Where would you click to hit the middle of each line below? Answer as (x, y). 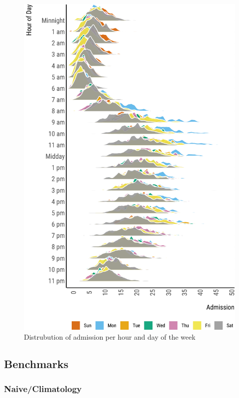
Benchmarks (36, 364)
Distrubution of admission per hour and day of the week (110, 337)
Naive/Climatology (43, 388)
